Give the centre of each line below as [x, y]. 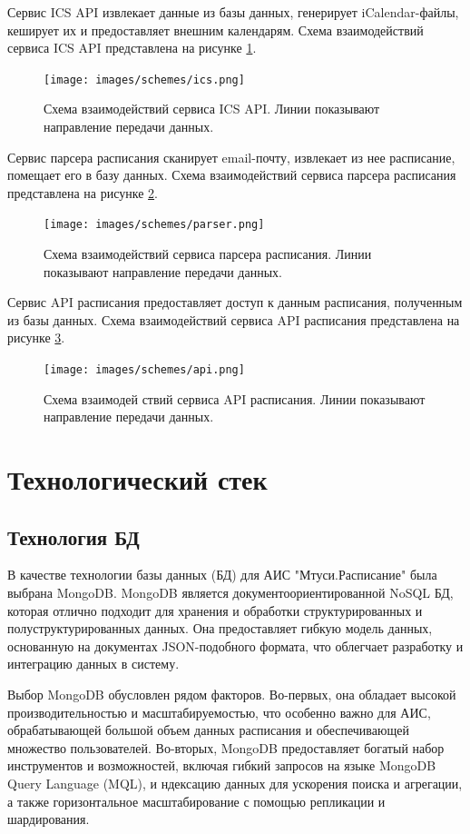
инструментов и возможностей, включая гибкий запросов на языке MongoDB [222, 765]
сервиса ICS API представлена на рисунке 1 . [132, 48]
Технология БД [73, 536]
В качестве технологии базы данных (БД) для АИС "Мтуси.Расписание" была [222, 575]
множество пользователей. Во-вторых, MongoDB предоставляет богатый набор [226, 747]
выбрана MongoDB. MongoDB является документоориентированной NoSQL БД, [230, 593]
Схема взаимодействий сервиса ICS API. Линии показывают [212, 109]
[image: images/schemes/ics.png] [144, 79]
